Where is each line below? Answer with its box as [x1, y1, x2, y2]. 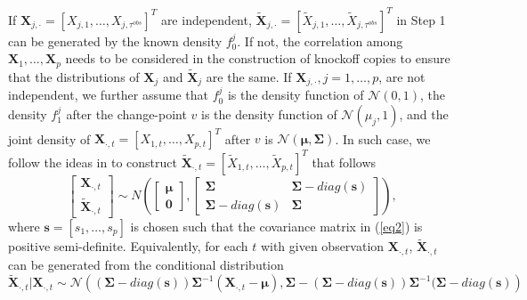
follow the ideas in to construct [8, 152, 177, 171]
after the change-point [66, 104, 187, 123]
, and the [399, 104, 449, 123]
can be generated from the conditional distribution [8, 255, 284, 273]
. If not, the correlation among [237, 31, 403, 50]
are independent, [160, 10, 252, 28]
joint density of [8, 129, 91, 148]
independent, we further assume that [8, 85, 209, 104]
